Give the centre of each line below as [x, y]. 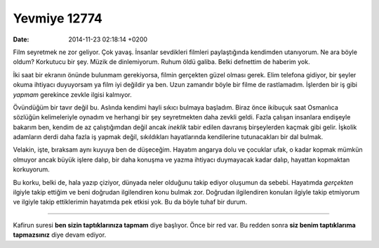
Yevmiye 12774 [58, 18]
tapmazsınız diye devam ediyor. [60, 235]
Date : [21, 39]
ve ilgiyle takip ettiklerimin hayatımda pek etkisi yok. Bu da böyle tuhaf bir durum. [130, 202]
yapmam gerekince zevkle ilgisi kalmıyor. [73, 94]
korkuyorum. [32, 169]
